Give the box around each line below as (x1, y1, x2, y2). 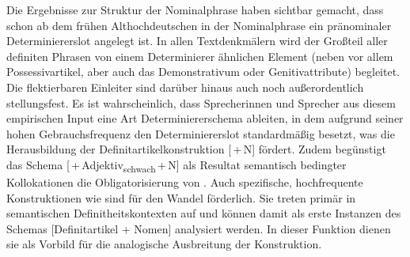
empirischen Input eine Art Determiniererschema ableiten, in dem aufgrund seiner (6, 110, 404, 127)
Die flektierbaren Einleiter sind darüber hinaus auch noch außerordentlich (6, 78, 364, 95)
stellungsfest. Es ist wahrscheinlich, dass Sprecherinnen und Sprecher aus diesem (6, 94, 396, 111)
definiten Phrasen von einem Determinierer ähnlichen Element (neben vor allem (6, 47, 393, 64)
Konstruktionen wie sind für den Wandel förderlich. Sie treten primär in (6, 189, 356, 206)
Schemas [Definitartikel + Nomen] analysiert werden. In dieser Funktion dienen (6, 220, 391, 236)
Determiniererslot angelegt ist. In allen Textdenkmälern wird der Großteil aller (6, 32, 388, 49)
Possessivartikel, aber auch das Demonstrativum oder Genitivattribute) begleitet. (6, 63, 400, 80)
